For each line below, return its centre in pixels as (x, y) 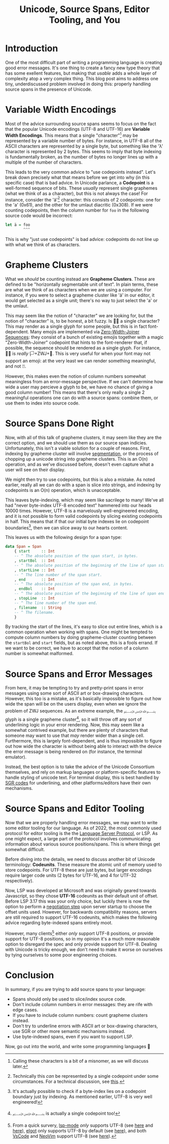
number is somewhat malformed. (39, 654)
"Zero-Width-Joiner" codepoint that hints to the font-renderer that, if (76, 342)
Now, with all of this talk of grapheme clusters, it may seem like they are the (83, 437)
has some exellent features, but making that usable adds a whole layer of (81, 73)
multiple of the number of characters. (44, 162)
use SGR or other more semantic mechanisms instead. (69, 1031)
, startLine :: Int (35, 570)
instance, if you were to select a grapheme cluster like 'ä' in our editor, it (80, 295)
